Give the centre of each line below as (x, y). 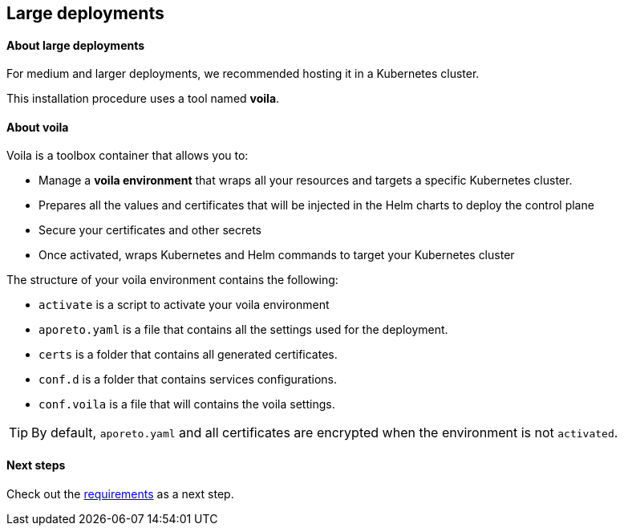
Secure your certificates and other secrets (150, 230)
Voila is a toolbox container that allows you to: (128, 156)
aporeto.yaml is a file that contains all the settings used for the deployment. (243, 330)
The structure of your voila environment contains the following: (172, 280)
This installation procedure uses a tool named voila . (143, 99)
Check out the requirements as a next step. (120, 493)
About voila (38, 127)
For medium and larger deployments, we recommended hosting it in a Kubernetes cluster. (243, 74)
